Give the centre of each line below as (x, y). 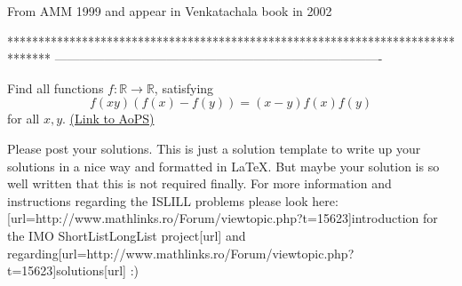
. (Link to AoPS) (108, 119)
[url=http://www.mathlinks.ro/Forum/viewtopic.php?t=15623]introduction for (223, 218)
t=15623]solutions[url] (67, 270)
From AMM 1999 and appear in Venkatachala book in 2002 (170, 11)
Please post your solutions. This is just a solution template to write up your (214, 148)
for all (24, 119)
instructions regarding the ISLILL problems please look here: (173, 200)
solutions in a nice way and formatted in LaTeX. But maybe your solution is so (223, 166)
